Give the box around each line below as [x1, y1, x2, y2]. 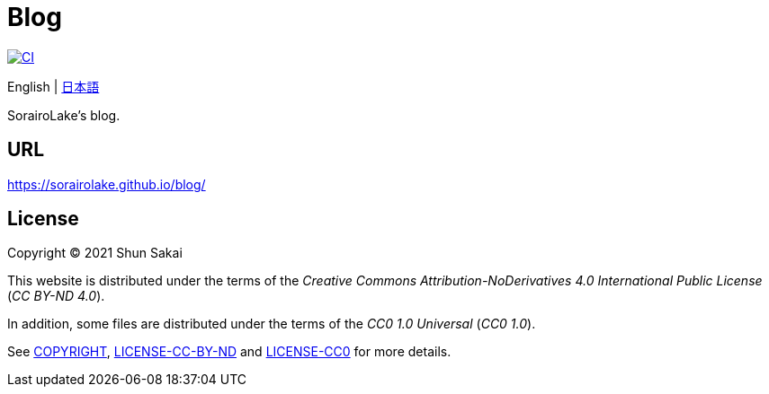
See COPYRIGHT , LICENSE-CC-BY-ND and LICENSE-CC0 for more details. [7, 344, 452, 360]
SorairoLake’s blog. [7, 107, 121, 123]
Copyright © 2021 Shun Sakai [7, 245, 183, 261]
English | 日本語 [7, 78, 100, 94]
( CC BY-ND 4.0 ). [7, 288, 105, 304]
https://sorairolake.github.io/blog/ [7, 176, 206, 192]
